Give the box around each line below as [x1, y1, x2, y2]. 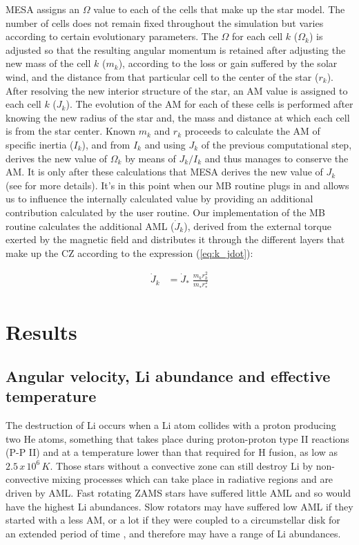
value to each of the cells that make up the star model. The [93, 2, 345, 16]
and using [144, 137, 186, 151]
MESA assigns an [6, 2, 79, 16]
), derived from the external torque [184, 218, 331, 233]
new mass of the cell [6, 56, 91, 70]
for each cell [232, 29, 283, 44]
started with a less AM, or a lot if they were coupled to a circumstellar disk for [6, 513, 340, 527]
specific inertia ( [6, 137, 74, 151]
